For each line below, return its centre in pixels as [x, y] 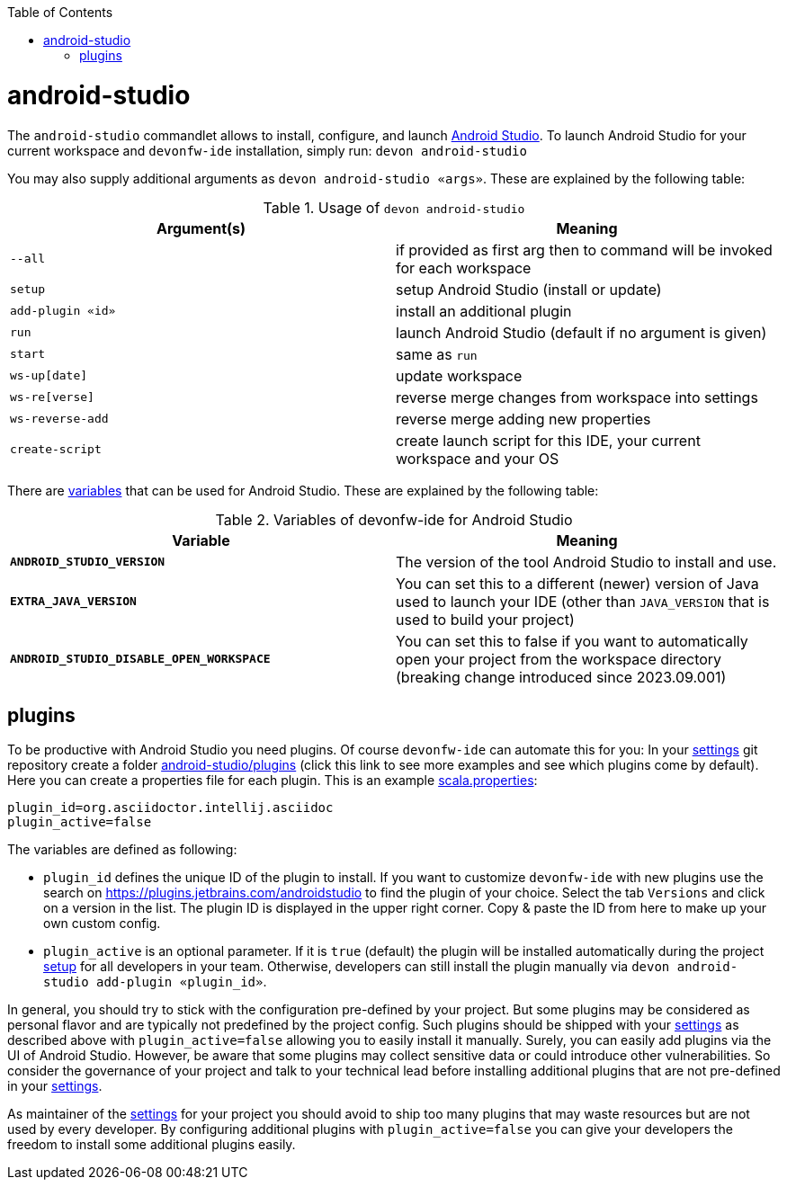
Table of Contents [60, 12]
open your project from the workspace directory [559, 659]
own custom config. [102, 924]
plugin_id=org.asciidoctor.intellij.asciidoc [170, 808]
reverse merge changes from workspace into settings [577, 397]
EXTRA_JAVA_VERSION [73, 601]
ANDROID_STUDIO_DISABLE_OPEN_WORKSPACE [140, 659]
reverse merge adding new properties [523, 419]
